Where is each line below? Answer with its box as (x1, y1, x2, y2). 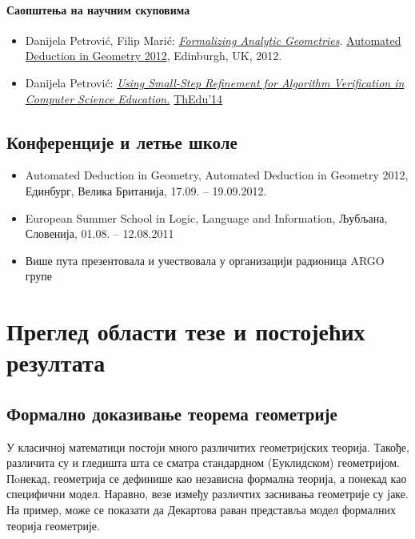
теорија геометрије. (6, 517, 100, 533)
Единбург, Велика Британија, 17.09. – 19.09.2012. (25, 182, 267, 199)
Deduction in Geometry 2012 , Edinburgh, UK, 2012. (25, 47, 282, 64)
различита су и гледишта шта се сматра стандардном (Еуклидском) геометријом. (6, 454, 400, 471)
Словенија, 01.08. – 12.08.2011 (25, 225, 174, 242)
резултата (6, 346, 106, 379)
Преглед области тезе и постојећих (6, 315, 365, 348)
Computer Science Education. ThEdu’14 (25, 90, 223, 107)
